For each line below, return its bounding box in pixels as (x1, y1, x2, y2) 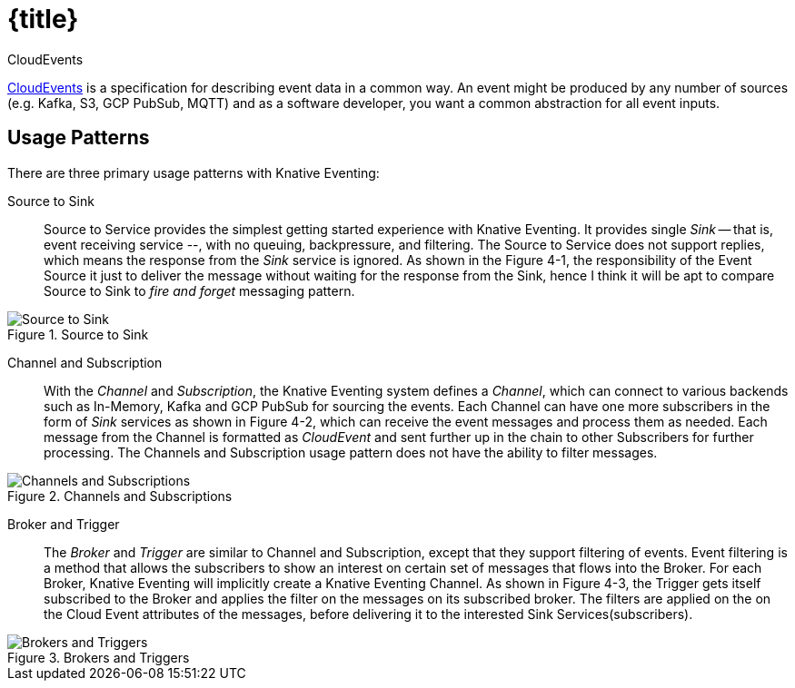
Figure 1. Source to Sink (7, 326, 149, 342)
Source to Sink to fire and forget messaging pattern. (44, 282, 355, 299)
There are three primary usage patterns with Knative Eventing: (7, 164, 380, 181)
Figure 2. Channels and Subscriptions (7, 487, 233, 504)
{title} (7, 4, 79, 34)
